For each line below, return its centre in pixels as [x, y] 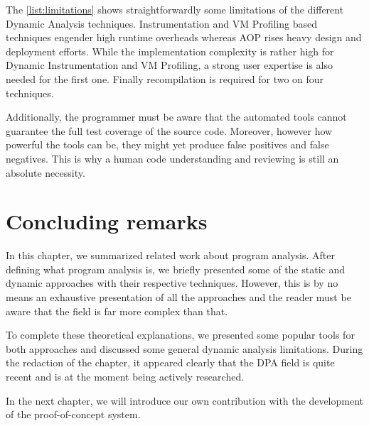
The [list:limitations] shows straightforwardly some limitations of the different [175, 9]
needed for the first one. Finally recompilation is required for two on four [165, 78]
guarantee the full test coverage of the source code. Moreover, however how [169, 130]
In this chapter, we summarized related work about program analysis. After [170, 255]
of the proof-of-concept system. [73, 414]
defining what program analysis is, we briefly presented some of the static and [175, 269]
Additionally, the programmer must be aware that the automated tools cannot [176, 117]
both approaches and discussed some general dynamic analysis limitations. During [184, 348]
